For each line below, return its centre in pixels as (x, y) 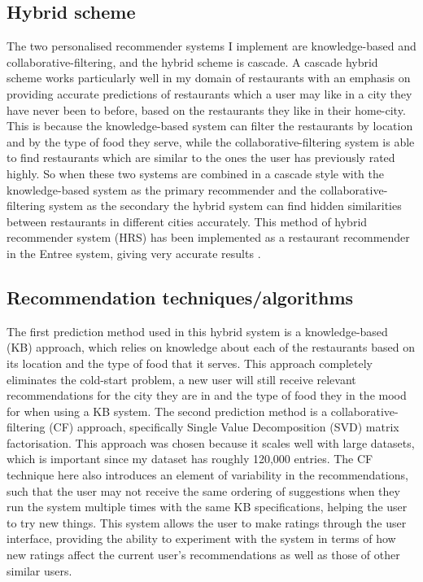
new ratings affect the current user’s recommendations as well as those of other (203, 555)
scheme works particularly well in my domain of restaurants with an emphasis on (209, 78)
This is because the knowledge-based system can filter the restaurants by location (210, 126)
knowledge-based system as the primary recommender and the (161, 189)
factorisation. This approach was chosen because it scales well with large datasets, (211, 442)
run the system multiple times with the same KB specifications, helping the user (207, 507)
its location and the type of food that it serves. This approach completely (190, 363)
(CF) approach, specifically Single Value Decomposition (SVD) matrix (224, 427)
